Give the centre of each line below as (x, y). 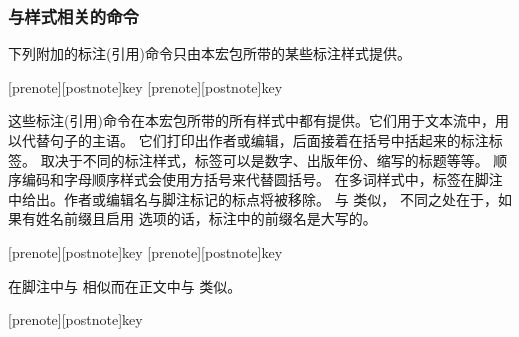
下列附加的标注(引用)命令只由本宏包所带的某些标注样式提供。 (209, 53)
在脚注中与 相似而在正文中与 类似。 (125, 285)
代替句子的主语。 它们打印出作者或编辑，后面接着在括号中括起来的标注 (255, 140)
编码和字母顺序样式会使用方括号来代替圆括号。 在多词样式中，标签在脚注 (262, 179)
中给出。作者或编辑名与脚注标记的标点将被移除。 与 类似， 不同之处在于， (253, 198)
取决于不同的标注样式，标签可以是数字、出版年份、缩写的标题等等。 (264, 159)
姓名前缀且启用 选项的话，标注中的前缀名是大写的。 (206, 218)
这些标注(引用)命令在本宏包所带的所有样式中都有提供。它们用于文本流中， (251, 120)
